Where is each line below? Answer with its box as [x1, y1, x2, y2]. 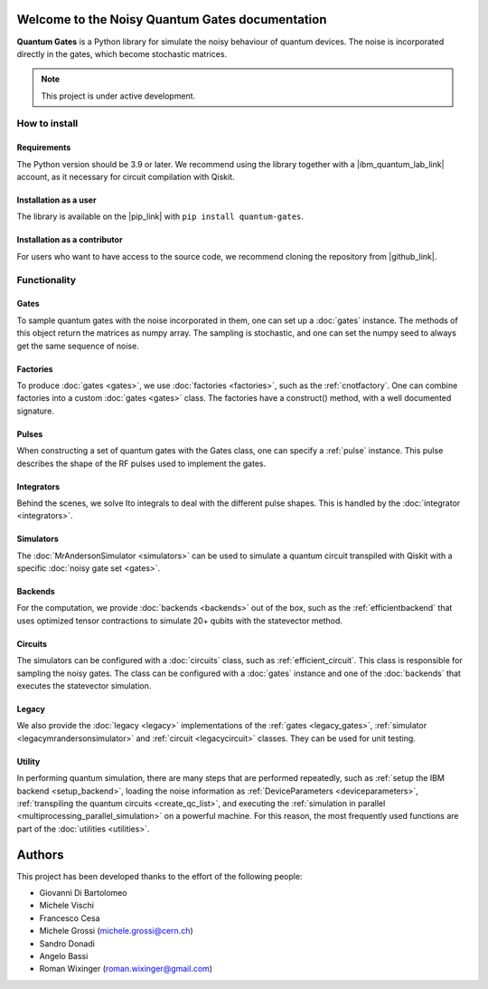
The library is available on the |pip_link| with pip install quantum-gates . [16, 211, 305, 222]
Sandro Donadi [39, 937, 95, 949]
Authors [16, 847, 64, 862]
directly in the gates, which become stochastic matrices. [16, 48, 228, 59]
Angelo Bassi [39, 951, 89, 961]
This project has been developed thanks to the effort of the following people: [16, 870, 303, 881]
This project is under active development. [41, 90, 196, 101]
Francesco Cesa [39, 912, 100, 923]
